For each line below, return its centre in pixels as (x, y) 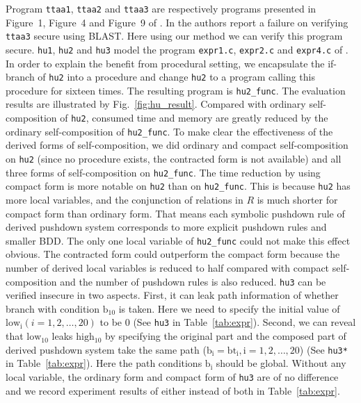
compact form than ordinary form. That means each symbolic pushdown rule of (175, 213)
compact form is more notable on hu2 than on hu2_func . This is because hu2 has (178, 186)
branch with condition (53, 308)
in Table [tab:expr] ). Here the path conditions (104, 363)
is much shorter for (297, 199)
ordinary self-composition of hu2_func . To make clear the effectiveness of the (169, 131)
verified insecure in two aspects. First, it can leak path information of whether (172, 295)
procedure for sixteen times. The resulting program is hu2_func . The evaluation (176, 90)
